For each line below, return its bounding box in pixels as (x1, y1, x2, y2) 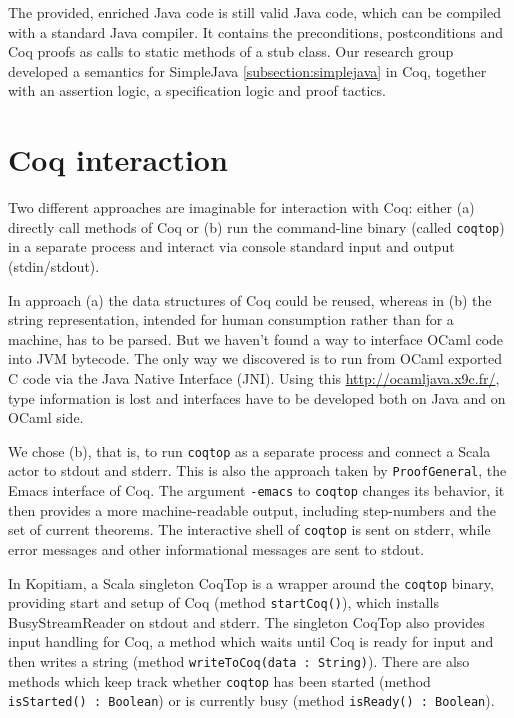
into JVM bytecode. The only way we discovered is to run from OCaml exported (8, 348, 502, 369)
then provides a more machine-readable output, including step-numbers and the (8, 499, 497, 520)
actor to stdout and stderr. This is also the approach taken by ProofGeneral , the (8, 460, 507, 481)
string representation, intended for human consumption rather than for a (8, 309, 454, 330)
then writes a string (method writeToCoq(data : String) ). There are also (8, 651, 470, 671)
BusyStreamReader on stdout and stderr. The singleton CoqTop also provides (8, 611, 485, 632)
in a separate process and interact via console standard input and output (8, 236, 455, 257)
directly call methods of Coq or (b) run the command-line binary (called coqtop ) (8, 216, 505, 237)
